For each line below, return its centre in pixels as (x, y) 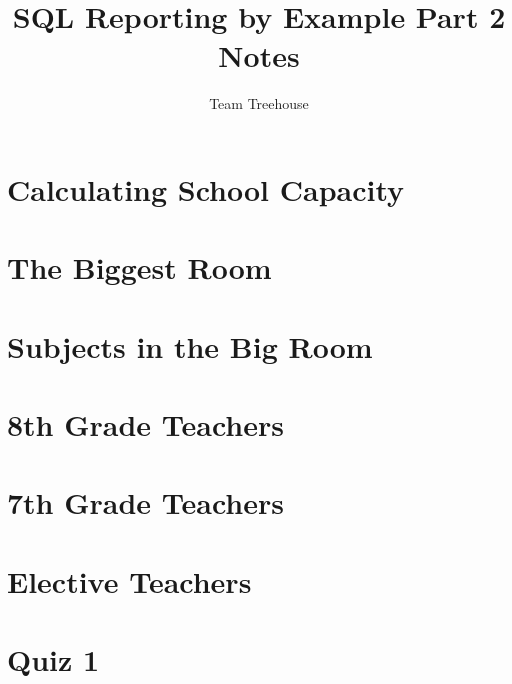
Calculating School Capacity (206, 188)
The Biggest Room (139, 267)
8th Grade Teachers (146, 424)
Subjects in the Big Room (190, 345)
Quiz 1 (53, 659)
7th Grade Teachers (146, 502)
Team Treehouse (259, 103)
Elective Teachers (129, 580)
